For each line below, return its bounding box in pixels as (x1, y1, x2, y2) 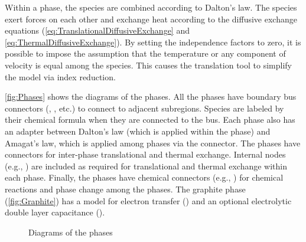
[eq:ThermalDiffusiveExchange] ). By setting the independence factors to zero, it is (5, 35, 301, 48)
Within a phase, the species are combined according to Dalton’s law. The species (5, 1, 297, 13)
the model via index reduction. (5, 70, 116, 83)
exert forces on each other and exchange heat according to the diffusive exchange (5, 12, 297, 25)
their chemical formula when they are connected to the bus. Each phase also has (5, 113, 295, 126)
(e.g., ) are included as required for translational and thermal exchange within (5, 159, 287, 172)
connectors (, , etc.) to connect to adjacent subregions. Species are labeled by (5, 102, 284, 114)
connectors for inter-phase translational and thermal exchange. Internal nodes (5, 148, 286, 161)
